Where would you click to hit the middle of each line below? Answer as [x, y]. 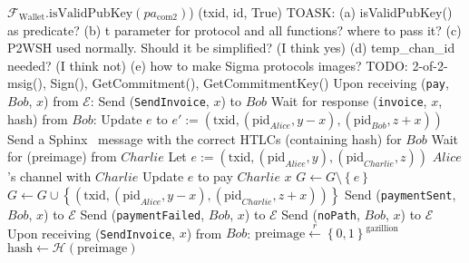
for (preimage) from [62, 156]
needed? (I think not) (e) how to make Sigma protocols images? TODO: [208, 65]
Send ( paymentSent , [401, 194]
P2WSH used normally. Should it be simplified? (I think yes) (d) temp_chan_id [231, 48]
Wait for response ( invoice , [349, 101]
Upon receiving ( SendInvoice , [91, 233]
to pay [215, 176]
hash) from [38, 118]
